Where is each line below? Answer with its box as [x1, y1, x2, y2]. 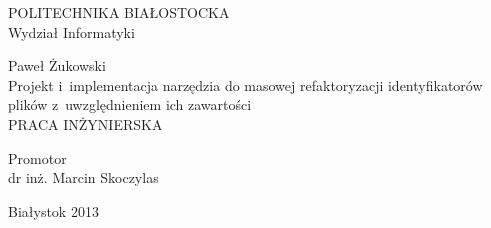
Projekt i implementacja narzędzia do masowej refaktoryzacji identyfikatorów [8, 74, 483, 95]
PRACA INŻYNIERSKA [8, 113, 163, 134]
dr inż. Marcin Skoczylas [8, 167, 159, 188]
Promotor [8, 147, 67, 168]
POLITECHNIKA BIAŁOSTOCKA [8, 2, 230, 22]
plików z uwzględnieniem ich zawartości [8, 94, 252, 115]
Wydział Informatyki [8, 21, 135, 42]
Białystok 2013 [8, 200, 99, 221]
